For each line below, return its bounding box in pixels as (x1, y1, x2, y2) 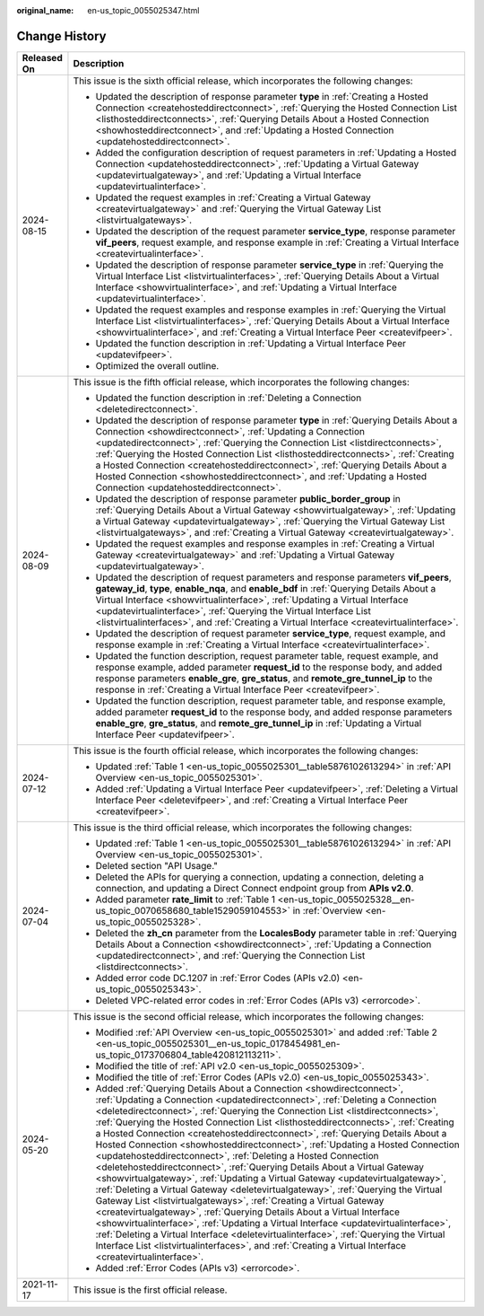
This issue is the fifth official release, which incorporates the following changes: (73, 375, 410, 388)
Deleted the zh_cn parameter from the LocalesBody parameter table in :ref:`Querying (95, 926, 457, 939)
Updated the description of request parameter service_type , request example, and (95, 627, 446, 639)
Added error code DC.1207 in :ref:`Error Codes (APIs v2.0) (95, 971, 341, 984)
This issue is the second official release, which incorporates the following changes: (73, 1010, 425, 1022)
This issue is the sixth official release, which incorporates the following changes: (73, 75, 413, 87)
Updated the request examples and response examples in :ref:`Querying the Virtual (95, 303, 446, 316)
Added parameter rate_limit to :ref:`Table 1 (95, 893, 275, 906)
